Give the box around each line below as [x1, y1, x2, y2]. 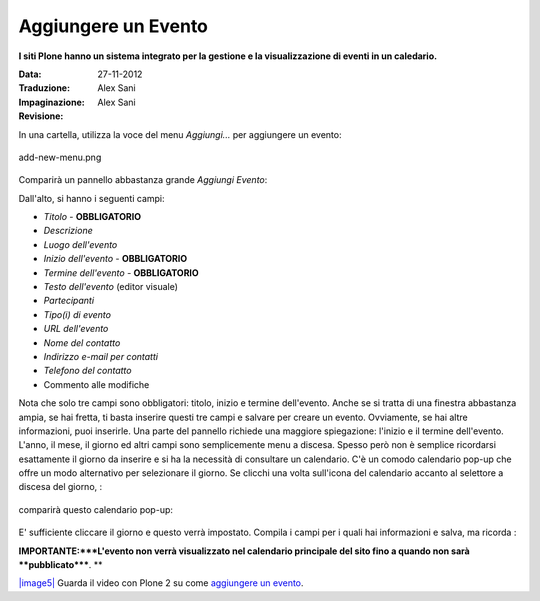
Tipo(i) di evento [43, 308, 112, 320]
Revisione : [18, 110, 64, 122]
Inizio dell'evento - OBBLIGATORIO [43, 253, 188, 265]
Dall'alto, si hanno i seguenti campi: [18, 192, 165, 204]
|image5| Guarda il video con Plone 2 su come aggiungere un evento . [18, 577, 304, 589]
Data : [18, 68, 42, 80]
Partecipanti [43, 295, 95, 307]
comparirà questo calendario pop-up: [18, 503, 174, 515]
